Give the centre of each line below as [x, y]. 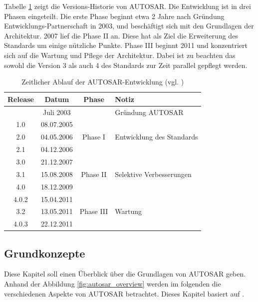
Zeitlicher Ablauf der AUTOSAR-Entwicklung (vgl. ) [103, 82]
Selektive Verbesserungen [153, 174]
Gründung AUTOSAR [149, 112]
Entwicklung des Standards [156, 137]
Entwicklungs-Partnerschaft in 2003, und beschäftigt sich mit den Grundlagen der [129, 26]
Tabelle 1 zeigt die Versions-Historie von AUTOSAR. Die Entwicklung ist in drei [128, 6]
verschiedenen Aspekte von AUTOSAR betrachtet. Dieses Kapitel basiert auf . [124, 293]
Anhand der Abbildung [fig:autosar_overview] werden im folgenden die [113, 284]
